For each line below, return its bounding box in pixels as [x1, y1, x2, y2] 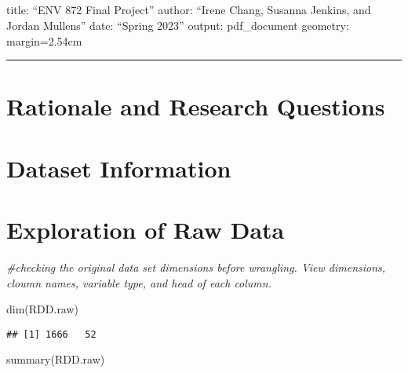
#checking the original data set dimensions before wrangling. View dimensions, [6, 259, 386, 276]
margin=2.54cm [6, 32, 82, 49]
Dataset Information [6, 152, 231, 184]
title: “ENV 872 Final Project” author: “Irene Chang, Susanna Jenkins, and [6, 2, 371, 18]
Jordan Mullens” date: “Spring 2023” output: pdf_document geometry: [6, 16, 349, 33]
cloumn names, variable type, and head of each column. [6, 274, 271, 291]
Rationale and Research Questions [6, 90, 385, 123]
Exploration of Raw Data [6, 214, 285, 246]
